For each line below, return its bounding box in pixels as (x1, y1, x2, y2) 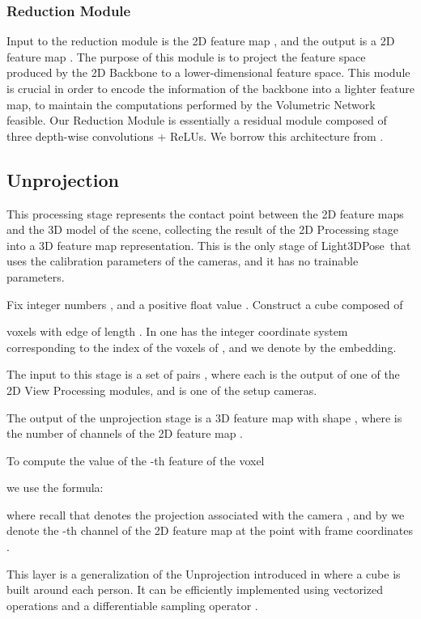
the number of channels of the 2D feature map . (6, 425, 244, 442)
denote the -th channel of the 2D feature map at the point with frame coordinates (6, 522, 414, 539)
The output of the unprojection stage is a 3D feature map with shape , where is (6, 409, 402, 426)
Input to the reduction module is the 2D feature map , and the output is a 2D (6, 32, 395, 49)
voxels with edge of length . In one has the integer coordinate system (6, 323, 348, 340)
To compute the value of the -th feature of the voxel (6, 452, 265, 468)
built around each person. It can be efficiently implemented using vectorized (6, 581, 383, 598)
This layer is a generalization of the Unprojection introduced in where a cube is (6, 565, 401, 582)
